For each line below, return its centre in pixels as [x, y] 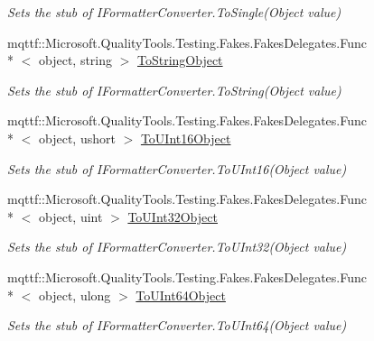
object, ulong [75, 295]
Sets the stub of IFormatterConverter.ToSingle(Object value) [174, 12]
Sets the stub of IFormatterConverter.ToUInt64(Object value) [177, 325]
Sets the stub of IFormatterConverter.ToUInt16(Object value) [177, 168]
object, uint [70, 216]
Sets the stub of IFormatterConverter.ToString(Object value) [174, 90]
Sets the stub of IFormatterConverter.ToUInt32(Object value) [177, 247]
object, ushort [77, 138]
